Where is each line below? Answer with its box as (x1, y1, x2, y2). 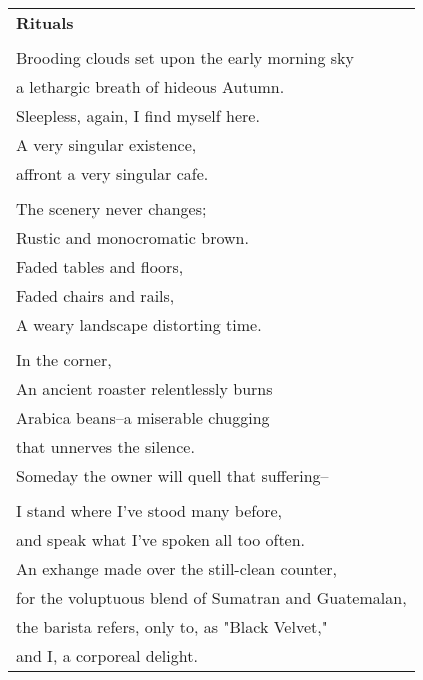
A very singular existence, (16, 133, 197, 156)
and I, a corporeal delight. (16, 644, 198, 667)
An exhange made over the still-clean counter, (16, 557, 338, 580)
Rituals (16, 11, 74, 34)
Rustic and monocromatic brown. (16, 226, 249, 249)
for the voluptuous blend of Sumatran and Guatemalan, (16, 586, 407, 609)
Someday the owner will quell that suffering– (16, 464, 329, 487)
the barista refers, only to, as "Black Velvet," (16, 615, 328, 638)
